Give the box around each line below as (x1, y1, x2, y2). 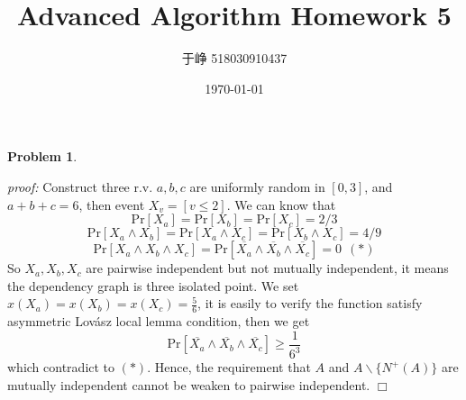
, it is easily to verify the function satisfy (197, 294, 423, 313)
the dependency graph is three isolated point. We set (7, 276, 299, 295)
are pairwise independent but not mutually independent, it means (86, 259, 449, 277)
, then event (78, 195, 145, 214)
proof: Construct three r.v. (7, 177, 153, 195)
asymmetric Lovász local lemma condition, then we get (7, 312, 310, 331)
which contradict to (7, 358, 115, 377)
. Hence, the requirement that (147, 358, 311, 377)
